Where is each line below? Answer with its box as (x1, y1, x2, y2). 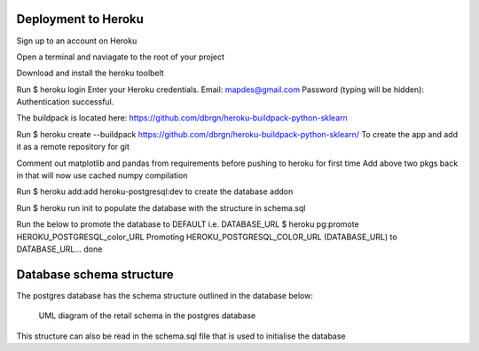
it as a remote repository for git (16, 142, 130, 152)
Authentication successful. (16, 97, 114, 107)
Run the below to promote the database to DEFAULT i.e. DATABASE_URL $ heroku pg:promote (16, 219, 359, 230)
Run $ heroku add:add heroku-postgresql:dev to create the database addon (16, 186, 294, 197)
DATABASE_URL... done (16, 244, 103, 254)
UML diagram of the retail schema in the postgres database (38, 310, 256, 321)
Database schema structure (16, 267, 174, 282)
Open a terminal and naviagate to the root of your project (16, 51, 225, 62)
